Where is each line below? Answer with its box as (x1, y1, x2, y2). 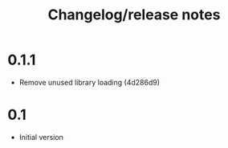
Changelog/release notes (47, 6, 221, 24)
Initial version (18, 132, 63, 142)
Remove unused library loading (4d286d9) (18, 77, 161, 87)
